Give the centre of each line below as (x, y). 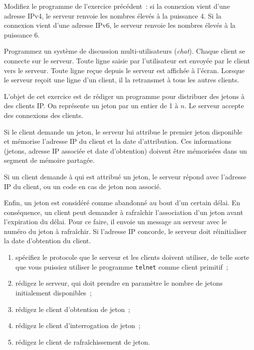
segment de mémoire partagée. (49, 160)
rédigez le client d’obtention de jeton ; (73, 309)
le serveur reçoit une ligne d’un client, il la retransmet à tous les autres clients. (122, 80)
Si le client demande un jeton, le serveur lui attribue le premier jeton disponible (123, 131)
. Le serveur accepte (214, 106)
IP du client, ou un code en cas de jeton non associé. (83, 186)
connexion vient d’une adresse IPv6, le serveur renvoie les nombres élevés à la (120, 25)
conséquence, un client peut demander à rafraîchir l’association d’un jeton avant (124, 212)
